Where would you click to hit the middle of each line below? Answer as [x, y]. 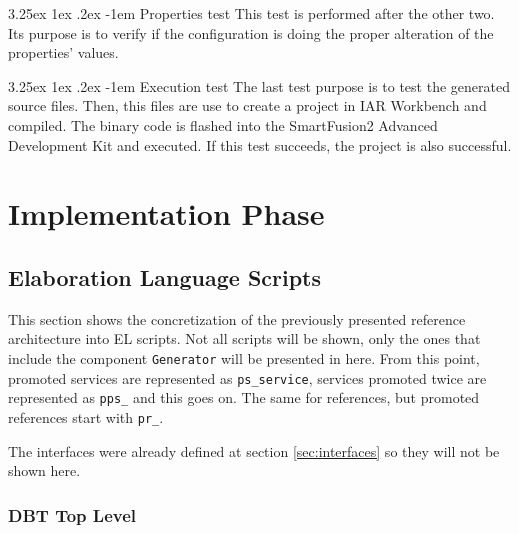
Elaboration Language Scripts [165, 276]
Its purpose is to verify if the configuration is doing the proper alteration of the [251, 32]
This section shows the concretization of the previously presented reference [237, 318]
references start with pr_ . [86, 416]
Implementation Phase [166, 213]
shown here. [44, 470]
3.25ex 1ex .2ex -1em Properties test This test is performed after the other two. [251, 13]
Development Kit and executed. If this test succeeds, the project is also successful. [260, 144]
